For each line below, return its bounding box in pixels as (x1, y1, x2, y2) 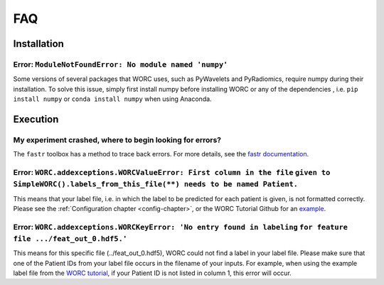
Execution (13, 113, 59, 125)
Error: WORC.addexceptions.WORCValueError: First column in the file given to (13, 168, 331, 178)
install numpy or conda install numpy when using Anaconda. (13, 95, 213, 103)
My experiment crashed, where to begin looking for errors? (13, 135, 222, 145)
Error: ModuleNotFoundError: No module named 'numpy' (13, 59, 228, 69)
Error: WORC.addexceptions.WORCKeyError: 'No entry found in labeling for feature (13, 222, 348, 232)
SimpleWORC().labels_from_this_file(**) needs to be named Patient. (13, 180, 299, 189)
